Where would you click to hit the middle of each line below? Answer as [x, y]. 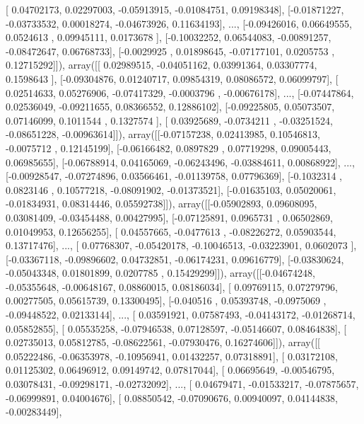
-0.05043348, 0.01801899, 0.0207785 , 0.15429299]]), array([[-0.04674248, [160, 273]
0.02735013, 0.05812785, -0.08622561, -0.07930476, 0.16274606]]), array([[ [163, 342]
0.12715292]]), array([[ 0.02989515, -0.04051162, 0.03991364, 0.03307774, [162, 65]
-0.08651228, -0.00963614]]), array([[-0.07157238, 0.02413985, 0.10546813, [163, 134]
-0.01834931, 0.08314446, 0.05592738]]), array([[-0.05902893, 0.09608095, [162, 204]
